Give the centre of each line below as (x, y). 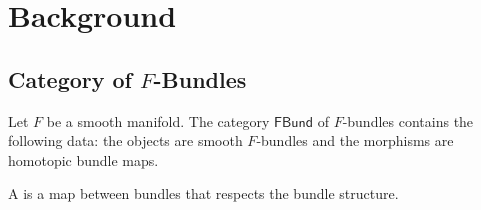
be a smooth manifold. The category (158, 120)
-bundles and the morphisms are (355, 140)
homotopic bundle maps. (83, 159)
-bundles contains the (408, 120)
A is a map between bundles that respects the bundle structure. (203, 193)
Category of (70, 78)
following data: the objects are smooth (125, 140)
